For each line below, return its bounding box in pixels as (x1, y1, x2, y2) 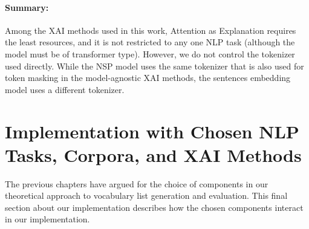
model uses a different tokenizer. (5, 83, 125, 95)
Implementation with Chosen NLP (5, 118, 299, 143)
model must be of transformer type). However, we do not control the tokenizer (5, 47, 295, 60)
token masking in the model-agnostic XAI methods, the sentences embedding (5, 71, 291, 84)
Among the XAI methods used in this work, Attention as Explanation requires (5, 24, 296, 36)
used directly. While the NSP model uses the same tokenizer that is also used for (5, 59, 304, 72)
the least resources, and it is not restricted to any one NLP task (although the (5, 36, 295, 48)
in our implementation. (5, 213, 90, 225)
